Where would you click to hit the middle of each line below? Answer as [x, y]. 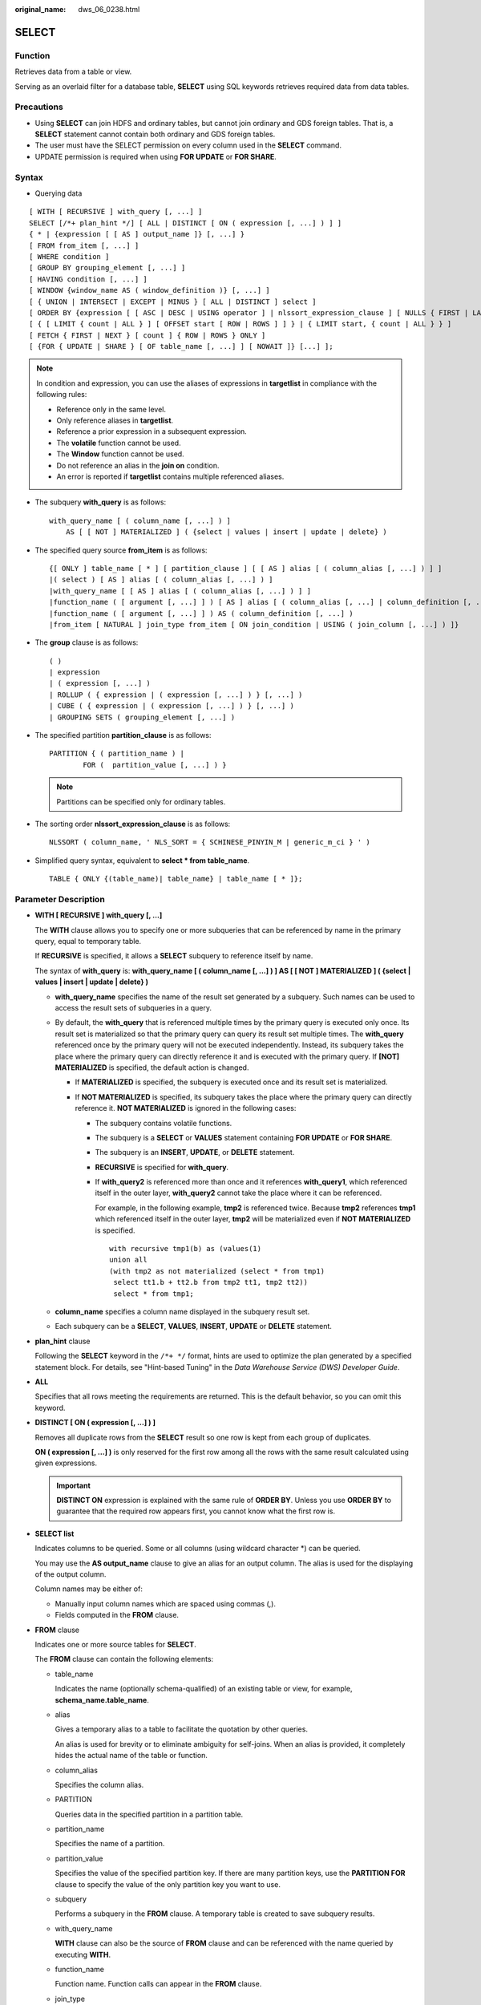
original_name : [40, 9]
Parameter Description [60, 899]
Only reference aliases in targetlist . [115, 420]
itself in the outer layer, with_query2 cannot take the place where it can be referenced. [238, 1193]
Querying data [59, 193]
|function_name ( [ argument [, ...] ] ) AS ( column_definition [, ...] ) [201, 613]
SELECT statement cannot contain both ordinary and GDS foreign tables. [155, 134]
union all [128, 1260]
